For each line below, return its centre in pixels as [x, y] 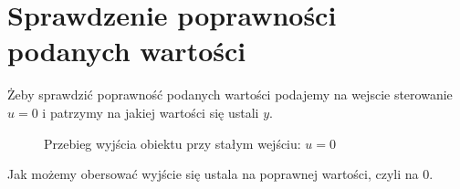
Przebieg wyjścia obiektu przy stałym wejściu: [172, 143]
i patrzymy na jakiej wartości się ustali [151, 112]
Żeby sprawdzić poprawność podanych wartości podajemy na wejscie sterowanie [230, 94]
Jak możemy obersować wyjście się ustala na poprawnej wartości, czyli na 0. [220, 174]
